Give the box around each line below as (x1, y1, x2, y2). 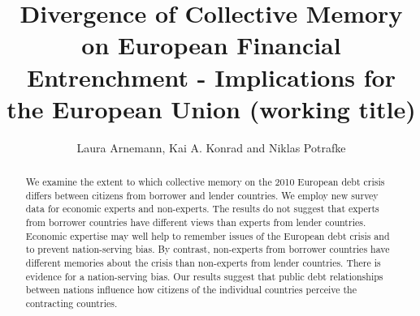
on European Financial (81, 28, 341, 62)
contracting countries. (25, 296, 118, 310)
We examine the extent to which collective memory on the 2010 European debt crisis (25, 175, 385, 189)
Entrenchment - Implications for (27, 60, 396, 93)
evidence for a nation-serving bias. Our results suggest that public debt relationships (25, 269, 383, 283)
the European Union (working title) (6, 92, 416, 125)
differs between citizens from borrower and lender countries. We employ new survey (25, 188, 379, 202)
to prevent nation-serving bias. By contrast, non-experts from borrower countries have (25, 242, 390, 256)
